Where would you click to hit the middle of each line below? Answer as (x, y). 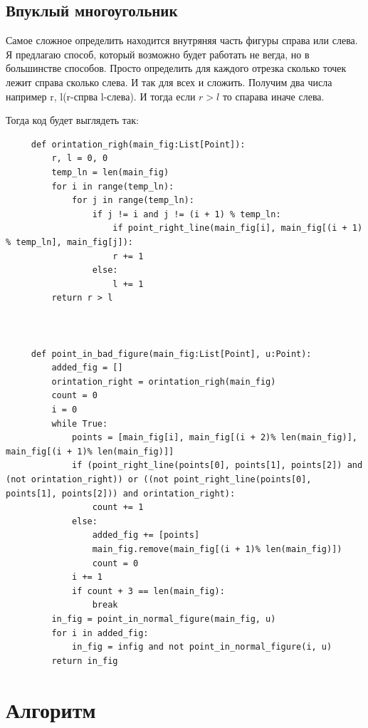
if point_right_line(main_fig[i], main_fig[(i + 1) (238, 228)
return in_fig (85, 661)
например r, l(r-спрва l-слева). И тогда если (101, 96)
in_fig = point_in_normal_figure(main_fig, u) (164, 619)
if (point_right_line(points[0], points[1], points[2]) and (217, 466)
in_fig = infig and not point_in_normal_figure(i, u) (202, 647)
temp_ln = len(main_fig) (110, 172)
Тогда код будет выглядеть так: (73, 120)
